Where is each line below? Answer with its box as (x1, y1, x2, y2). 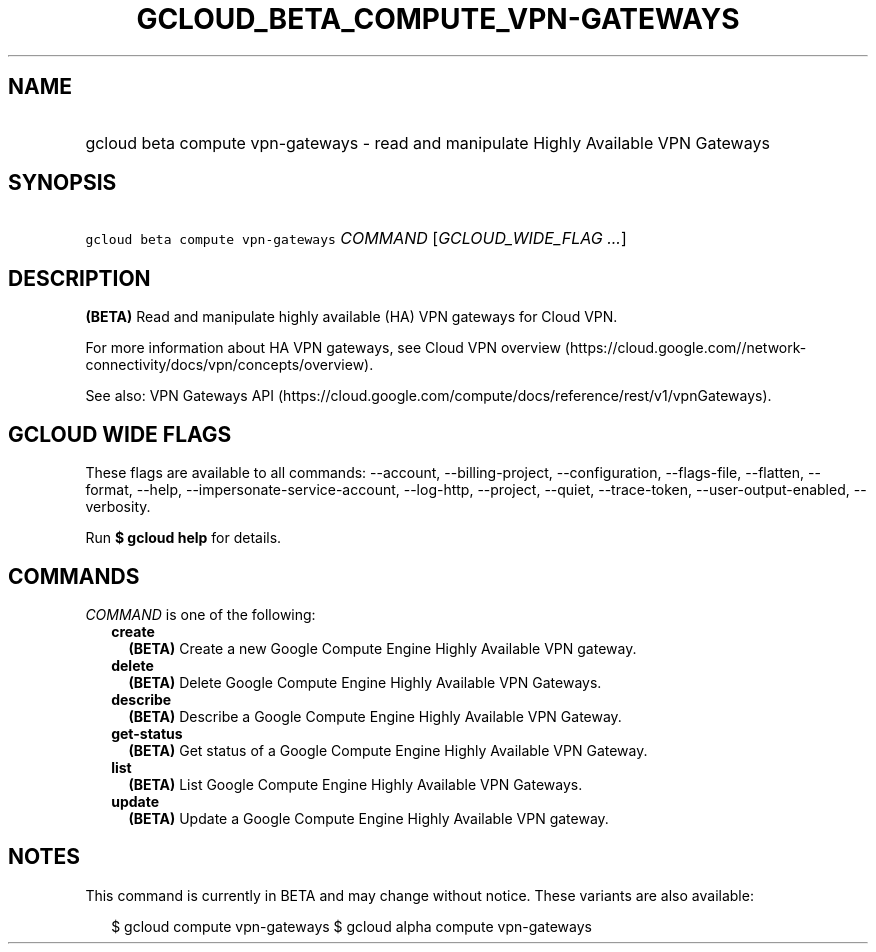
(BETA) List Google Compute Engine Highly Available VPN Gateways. (128, 775, 583, 793)
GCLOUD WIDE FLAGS (8, 421, 232, 447)
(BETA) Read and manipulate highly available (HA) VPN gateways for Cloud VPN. (85, 308, 618, 326)
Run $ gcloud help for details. (85, 529, 282, 547)
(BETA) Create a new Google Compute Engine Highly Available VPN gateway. (128, 639, 637, 657)
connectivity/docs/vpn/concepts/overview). (85, 356, 374, 374)
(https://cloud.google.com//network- (564, 339, 807, 357)
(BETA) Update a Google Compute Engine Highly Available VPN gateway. (128, 809, 609, 827)
